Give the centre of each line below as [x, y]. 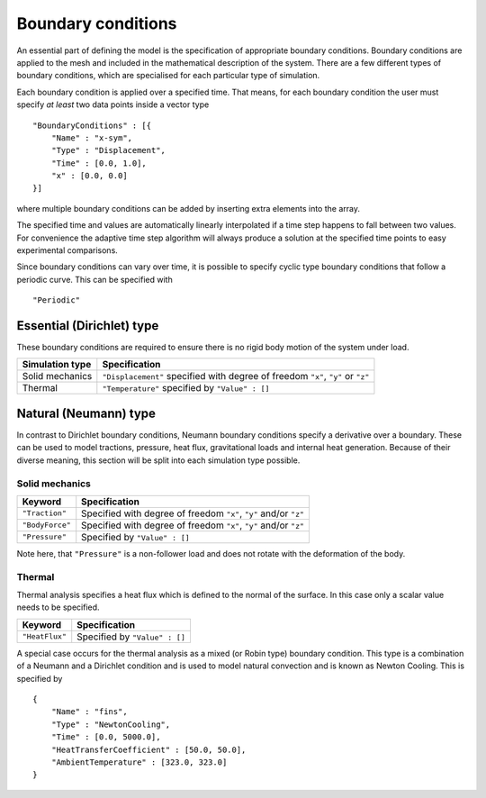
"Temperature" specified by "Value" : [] [186, 388]
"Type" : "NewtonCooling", [111, 724]
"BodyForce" [46, 526]
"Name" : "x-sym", [92, 138]
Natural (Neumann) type [86, 413]
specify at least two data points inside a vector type [113, 104]
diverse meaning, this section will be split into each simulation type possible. [158, 460]
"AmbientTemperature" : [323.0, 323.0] [139, 762]
